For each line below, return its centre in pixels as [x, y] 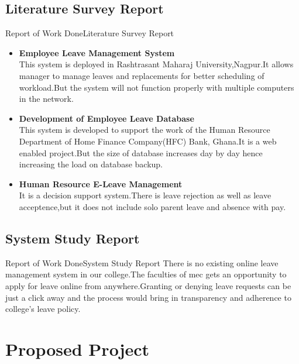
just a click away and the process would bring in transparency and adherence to [148, 297]
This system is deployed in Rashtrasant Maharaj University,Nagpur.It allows [156, 64]
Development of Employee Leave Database [106, 118]
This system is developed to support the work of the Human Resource [145, 130]
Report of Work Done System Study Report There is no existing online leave [142, 262]
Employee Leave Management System [97, 52]
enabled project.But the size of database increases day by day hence [141, 152]
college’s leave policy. [43, 309]
